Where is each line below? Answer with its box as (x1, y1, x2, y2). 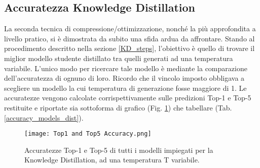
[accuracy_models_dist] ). (4, 112, 84, 123)
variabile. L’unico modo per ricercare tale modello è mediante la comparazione (4, 63, 247, 73)
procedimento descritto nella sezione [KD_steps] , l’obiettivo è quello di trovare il (4, 43, 255, 53)
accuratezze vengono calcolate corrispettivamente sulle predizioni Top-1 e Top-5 (4, 92, 251, 103)
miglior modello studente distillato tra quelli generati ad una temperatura (4, 52, 233, 63)
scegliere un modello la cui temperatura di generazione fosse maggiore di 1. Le (4, 82, 247, 93)
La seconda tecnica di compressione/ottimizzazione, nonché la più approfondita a (4, 23, 256, 34)
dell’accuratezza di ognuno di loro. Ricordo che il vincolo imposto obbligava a (4, 73, 245, 83)
